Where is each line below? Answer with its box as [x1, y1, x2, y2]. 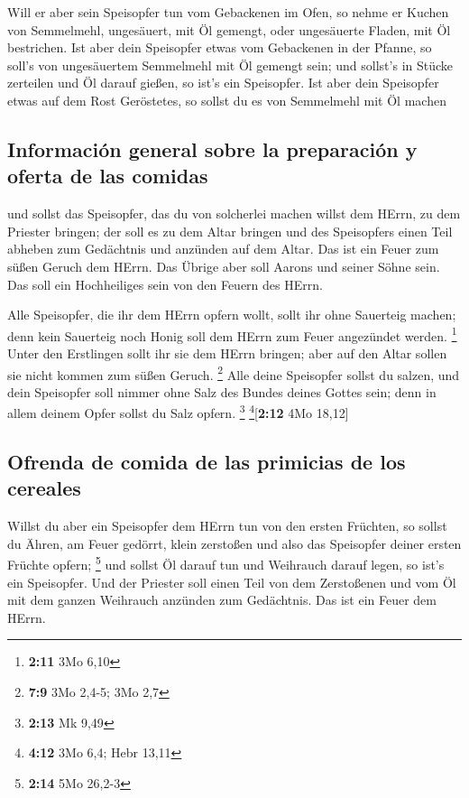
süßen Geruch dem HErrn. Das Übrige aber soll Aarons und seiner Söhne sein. [7, 256, 440, 275]
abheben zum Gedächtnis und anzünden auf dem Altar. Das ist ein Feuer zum [7, 239, 439, 258]
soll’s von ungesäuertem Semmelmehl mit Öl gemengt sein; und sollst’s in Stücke [7, 55, 454, 74]
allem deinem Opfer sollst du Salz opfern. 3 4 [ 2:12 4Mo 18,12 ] [7, 401, 349, 422]
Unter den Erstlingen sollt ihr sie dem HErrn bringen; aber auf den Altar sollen [7, 343, 447, 362]
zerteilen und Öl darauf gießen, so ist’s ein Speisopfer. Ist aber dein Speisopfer [7, 73, 439, 92]
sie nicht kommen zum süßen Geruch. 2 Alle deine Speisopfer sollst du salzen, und [7, 362, 460, 384]
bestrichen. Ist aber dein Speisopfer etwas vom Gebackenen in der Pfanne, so [7, 38, 432, 57]
